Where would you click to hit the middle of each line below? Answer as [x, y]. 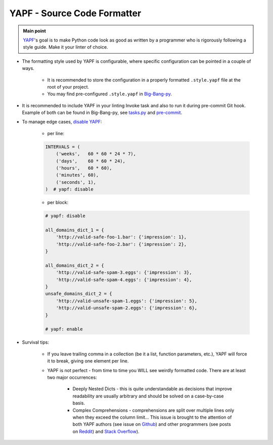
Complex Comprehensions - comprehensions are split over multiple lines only [153, 410]
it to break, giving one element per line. [88, 361]
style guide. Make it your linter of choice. [65, 47]
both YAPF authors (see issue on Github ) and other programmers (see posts [152, 424]
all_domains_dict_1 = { [75, 230]
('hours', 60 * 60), [84, 168]
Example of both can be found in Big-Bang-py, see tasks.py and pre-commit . [102, 113]
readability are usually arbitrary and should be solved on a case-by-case [148, 396]
